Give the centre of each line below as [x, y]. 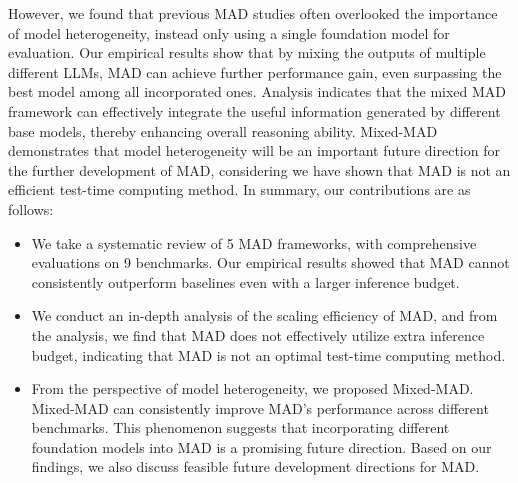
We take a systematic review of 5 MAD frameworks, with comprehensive [254, 242]
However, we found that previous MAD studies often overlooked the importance [253, 13]
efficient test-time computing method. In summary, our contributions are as [239, 189]
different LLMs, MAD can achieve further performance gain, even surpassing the [255, 71]
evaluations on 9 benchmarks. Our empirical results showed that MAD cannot [270, 262]
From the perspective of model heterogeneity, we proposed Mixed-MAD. [252, 388]
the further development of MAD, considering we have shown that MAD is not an [259, 169]
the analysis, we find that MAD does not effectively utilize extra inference [258, 334]
